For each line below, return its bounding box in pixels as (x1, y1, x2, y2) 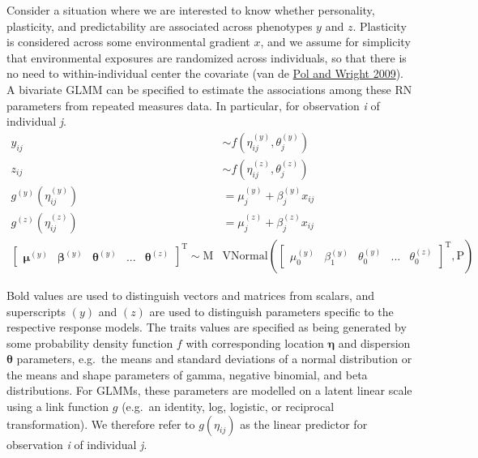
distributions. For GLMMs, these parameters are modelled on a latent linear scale (6, 382, 412, 399)
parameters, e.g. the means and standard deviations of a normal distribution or (16, 350, 412, 367)
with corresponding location (186, 334, 324, 351)
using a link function (6, 398, 109, 415)
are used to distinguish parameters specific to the (149, 302, 394, 319)
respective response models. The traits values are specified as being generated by (6, 319, 407, 336)
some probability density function (6, 334, 173, 351)
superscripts (6, 302, 66, 319)
